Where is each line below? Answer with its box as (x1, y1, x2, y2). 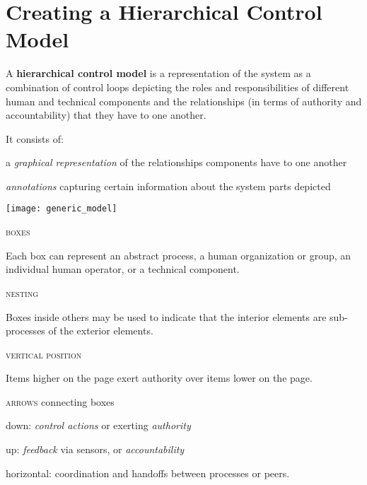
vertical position (6, 346, 82, 361)
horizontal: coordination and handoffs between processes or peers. (6, 465, 290, 480)
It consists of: (6, 131, 64, 146)
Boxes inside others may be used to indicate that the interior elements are (6, 309, 327, 324)
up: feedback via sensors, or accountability (6, 442, 185, 457)
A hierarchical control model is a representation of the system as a (6, 66, 311, 81)
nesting (6, 285, 39, 300)
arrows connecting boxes (6, 394, 115, 409)
